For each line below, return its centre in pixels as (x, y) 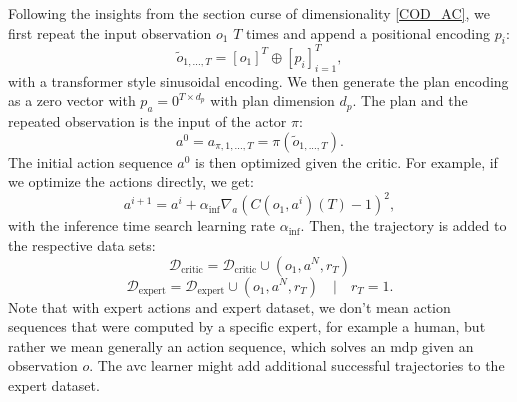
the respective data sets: (82, 244)
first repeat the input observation (110, 32)
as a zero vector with (72, 100)
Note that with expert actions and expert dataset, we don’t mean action (229, 306)
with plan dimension (272, 100)
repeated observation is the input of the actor (147, 121)
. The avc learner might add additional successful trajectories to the (297, 365)
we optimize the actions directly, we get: (131, 181)
